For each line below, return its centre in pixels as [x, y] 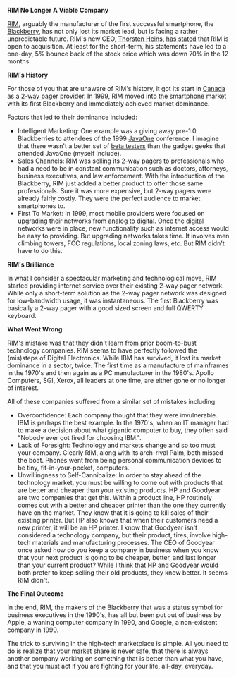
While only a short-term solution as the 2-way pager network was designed [117, 293]
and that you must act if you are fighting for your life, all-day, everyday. [110, 666]
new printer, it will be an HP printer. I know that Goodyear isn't [107, 527]
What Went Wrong [35, 329]
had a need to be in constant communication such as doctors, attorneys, [123, 168]
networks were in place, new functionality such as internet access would [123, 228]
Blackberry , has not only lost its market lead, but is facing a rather [103, 31]
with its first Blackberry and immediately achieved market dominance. [108, 104]
